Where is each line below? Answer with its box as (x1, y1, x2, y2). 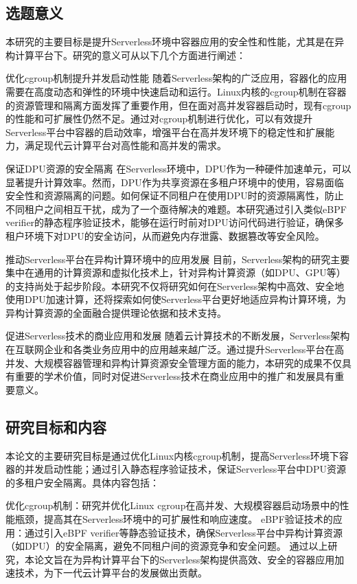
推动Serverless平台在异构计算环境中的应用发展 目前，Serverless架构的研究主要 (5, 251, 350, 266)
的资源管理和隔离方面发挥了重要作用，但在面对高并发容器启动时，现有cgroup (5, 98, 352, 112)
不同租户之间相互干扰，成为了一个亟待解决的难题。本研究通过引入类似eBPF (5, 201, 347, 216)
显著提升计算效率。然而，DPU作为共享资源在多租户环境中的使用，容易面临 (5, 175, 344, 189)
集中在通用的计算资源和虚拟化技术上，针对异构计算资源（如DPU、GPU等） (5, 265, 346, 280)
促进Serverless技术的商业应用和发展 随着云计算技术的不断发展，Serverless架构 (5, 328, 350, 343)
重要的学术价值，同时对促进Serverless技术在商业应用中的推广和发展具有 (14, 369, 335, 383)
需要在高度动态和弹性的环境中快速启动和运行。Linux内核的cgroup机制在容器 (5, 84, 347, 98)
